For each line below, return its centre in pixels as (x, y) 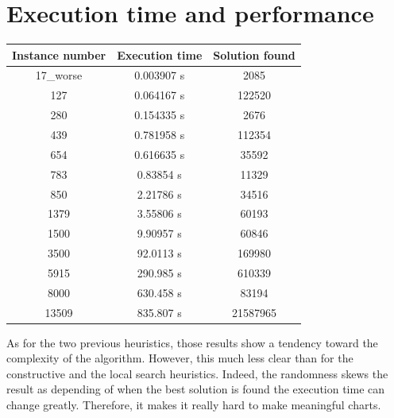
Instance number (59, 54)
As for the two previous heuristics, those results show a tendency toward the (192, 342)
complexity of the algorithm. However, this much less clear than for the (180, 358)
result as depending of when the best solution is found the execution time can (196, 389)
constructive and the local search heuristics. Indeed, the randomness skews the (197, 373)
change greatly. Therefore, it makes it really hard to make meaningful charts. (194, 405)
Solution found (254, 54)
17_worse (59, 75)
